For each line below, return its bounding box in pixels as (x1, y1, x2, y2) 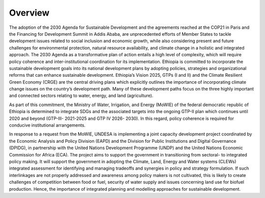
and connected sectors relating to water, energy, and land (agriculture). (9, 93, 154, 99)
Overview (9, 7, 50, 18)
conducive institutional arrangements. (9, 122, 86, 128)
